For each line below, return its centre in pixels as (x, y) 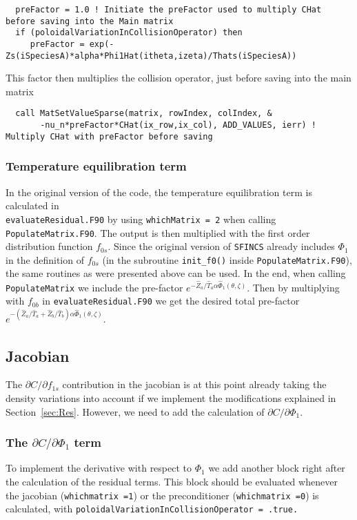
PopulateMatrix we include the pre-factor (94, 287)
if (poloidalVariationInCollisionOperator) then (129, 33)
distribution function (49, 246)
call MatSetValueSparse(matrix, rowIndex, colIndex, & (144, 114)
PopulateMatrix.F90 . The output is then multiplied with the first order (158, 232)
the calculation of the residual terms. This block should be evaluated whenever (172, 481)
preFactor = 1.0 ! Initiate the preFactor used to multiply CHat (169, 10)
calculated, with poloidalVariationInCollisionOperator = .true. (152, 509)
